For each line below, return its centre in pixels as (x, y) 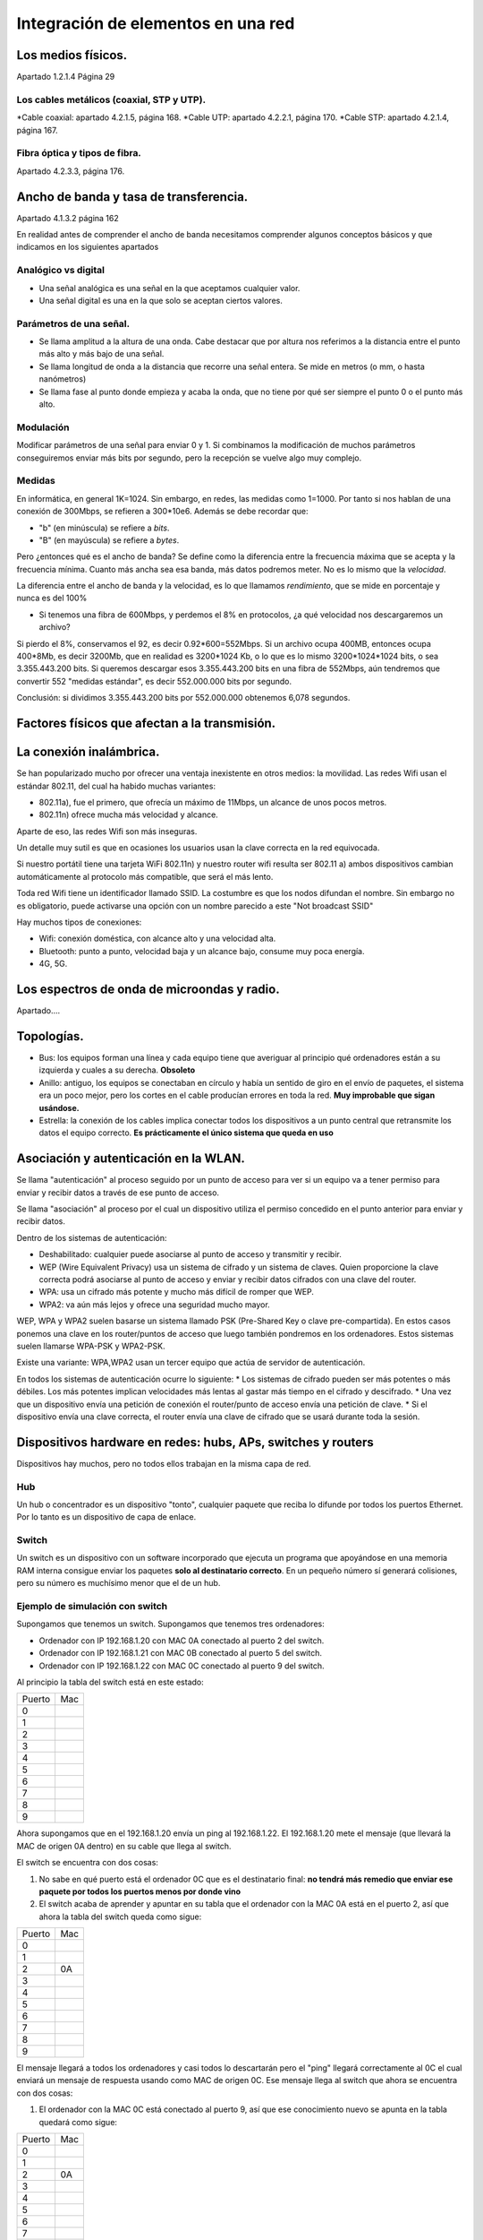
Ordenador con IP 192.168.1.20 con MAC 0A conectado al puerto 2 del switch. (182, 1641)
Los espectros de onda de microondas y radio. (148, 989)
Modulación (43, 427)
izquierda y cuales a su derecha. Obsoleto (117, 1070)
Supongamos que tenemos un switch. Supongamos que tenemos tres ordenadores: (171, 1624)
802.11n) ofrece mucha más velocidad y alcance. (128, 814)
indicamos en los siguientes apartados (88, 247)
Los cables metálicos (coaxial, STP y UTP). (111, 99)
